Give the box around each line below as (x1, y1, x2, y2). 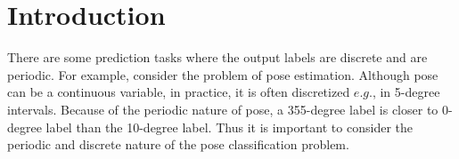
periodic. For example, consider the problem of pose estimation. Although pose (7, 65, 439, 83)
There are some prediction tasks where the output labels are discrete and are (7, 48, 428, 67)
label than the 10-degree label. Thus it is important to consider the (45, 117, 413, 136)
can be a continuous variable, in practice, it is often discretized (7, 83, 350, 101)
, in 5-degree (372, 83, 440, 101)
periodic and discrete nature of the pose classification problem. (7, 135, 349, 154)
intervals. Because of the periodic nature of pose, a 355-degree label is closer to (7, 99, 439, 118)
